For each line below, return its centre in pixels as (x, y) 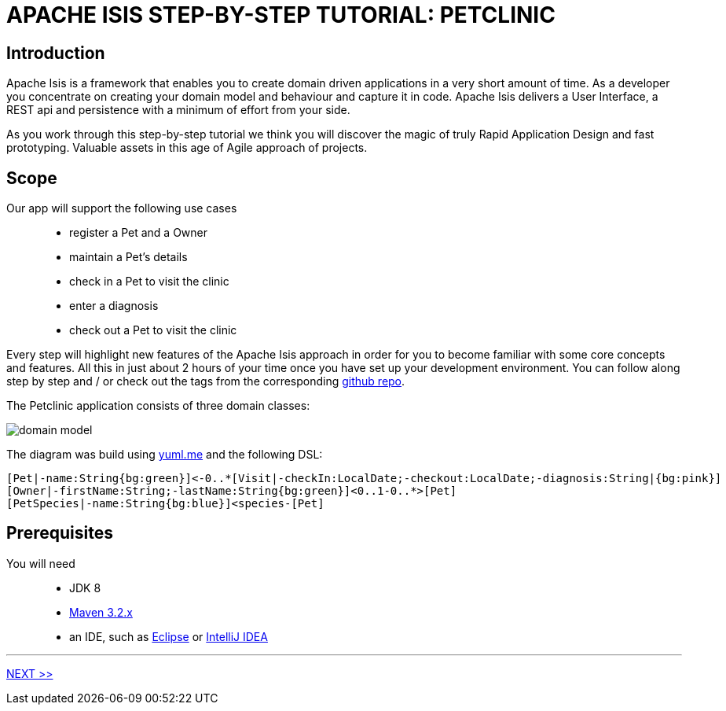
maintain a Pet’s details (128, 257)
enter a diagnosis (114, 306)
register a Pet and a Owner (139, 233)
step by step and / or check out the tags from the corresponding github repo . (206, 381)
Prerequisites (60, 533)
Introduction (56, 53)
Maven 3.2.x (101, 612)
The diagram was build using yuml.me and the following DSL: (165, 455)
